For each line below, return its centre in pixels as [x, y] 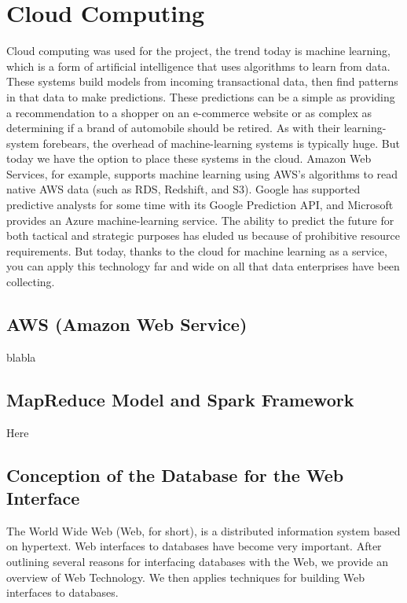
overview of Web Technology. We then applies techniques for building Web [186, 577]
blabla [21, 357]
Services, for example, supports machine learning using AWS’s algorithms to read [202, 173]
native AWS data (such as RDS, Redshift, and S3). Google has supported [183, 189]
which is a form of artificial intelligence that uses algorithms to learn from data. [198, 66]
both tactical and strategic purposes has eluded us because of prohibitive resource [203, 235]
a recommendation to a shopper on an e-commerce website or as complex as [189, 112]
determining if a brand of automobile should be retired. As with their [174, 128]
